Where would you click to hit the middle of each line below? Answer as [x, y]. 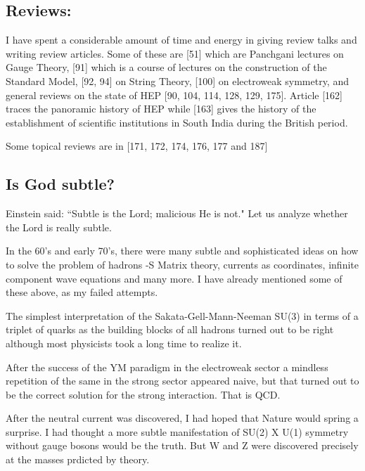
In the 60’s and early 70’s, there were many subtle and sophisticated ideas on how [182, 251]
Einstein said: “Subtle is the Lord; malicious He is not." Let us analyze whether [177, 213]
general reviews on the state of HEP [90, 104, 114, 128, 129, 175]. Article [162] [174, 95]
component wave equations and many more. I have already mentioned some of [174, 278]
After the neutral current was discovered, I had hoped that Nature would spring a [182, 418]
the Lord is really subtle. [59, 227]
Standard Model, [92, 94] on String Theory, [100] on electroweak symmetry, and [177, 80]
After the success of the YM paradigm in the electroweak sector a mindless [167, 367]
